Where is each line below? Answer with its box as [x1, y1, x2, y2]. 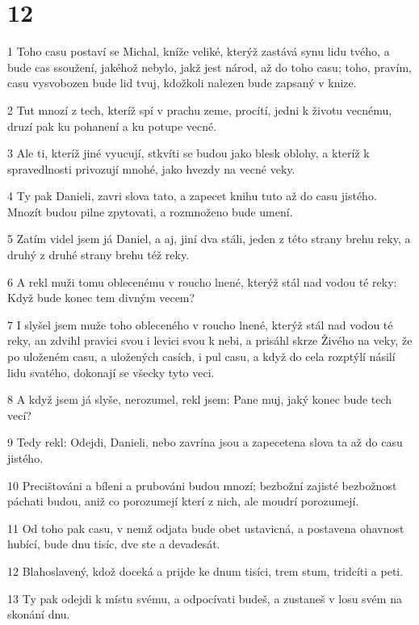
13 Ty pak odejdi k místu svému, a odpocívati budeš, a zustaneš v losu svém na [7, 589, 402, 606]
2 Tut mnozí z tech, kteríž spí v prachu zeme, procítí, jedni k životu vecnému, [7, 101, 392, 118]
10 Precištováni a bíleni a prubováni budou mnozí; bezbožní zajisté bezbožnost [7, 476, 397, 493]
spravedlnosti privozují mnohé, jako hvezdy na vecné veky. [7, 160, 295, 177]
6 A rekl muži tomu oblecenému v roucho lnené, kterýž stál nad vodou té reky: [7, 273, 397, 290]
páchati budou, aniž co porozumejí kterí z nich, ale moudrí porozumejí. [7, 493, 359, 510]
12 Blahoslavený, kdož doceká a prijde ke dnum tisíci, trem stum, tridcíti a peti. [7, 562, 404, 579]
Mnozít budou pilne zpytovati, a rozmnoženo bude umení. [7, 203, 293, 220]
